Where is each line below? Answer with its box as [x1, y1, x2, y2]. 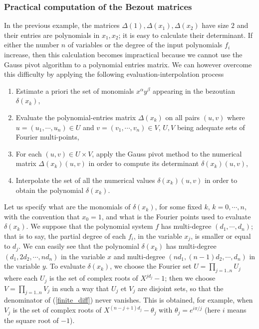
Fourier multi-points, [15, 132, 79, 142]
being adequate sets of [177, 122, 245, 132]
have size [202, 20, 229, 30]
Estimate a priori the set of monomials [15, 85, 134, 96]
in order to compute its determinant [88, 158, 199, 168]
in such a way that [52, 283, 109, 293]
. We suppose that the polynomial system [26, 221, 153, 231]
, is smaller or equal [191, 230, 251, 241]
